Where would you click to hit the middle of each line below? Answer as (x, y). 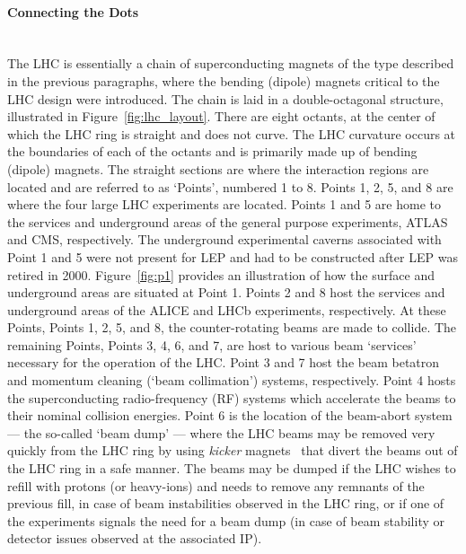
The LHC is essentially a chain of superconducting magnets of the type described (231, 63)
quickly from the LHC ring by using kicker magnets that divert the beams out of (233, 450)
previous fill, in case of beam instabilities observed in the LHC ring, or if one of (226, 503)
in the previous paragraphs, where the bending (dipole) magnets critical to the (224, 80)
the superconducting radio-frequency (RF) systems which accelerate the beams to (232, 397)
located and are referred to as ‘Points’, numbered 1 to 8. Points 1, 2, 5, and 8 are (230, 186)
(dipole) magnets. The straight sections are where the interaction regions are (218, 168)
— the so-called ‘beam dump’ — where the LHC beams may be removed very (221, 432)
